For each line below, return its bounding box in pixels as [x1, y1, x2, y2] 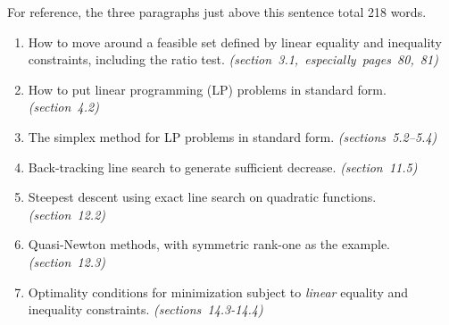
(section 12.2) [28, 204, 106, 223]
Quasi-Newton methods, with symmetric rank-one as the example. [28, 235, 390, 254]
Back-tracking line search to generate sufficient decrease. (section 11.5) [28, 157, 418, 176]
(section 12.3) [28, 252, 106, 271]
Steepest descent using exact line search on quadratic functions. [28, 187, 377, 206]
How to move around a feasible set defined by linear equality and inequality [28, 32, 442, 51]
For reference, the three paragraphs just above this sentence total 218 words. [7, 3, 427, 21]
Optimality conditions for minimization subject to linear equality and [28, 282, 409, 301]
